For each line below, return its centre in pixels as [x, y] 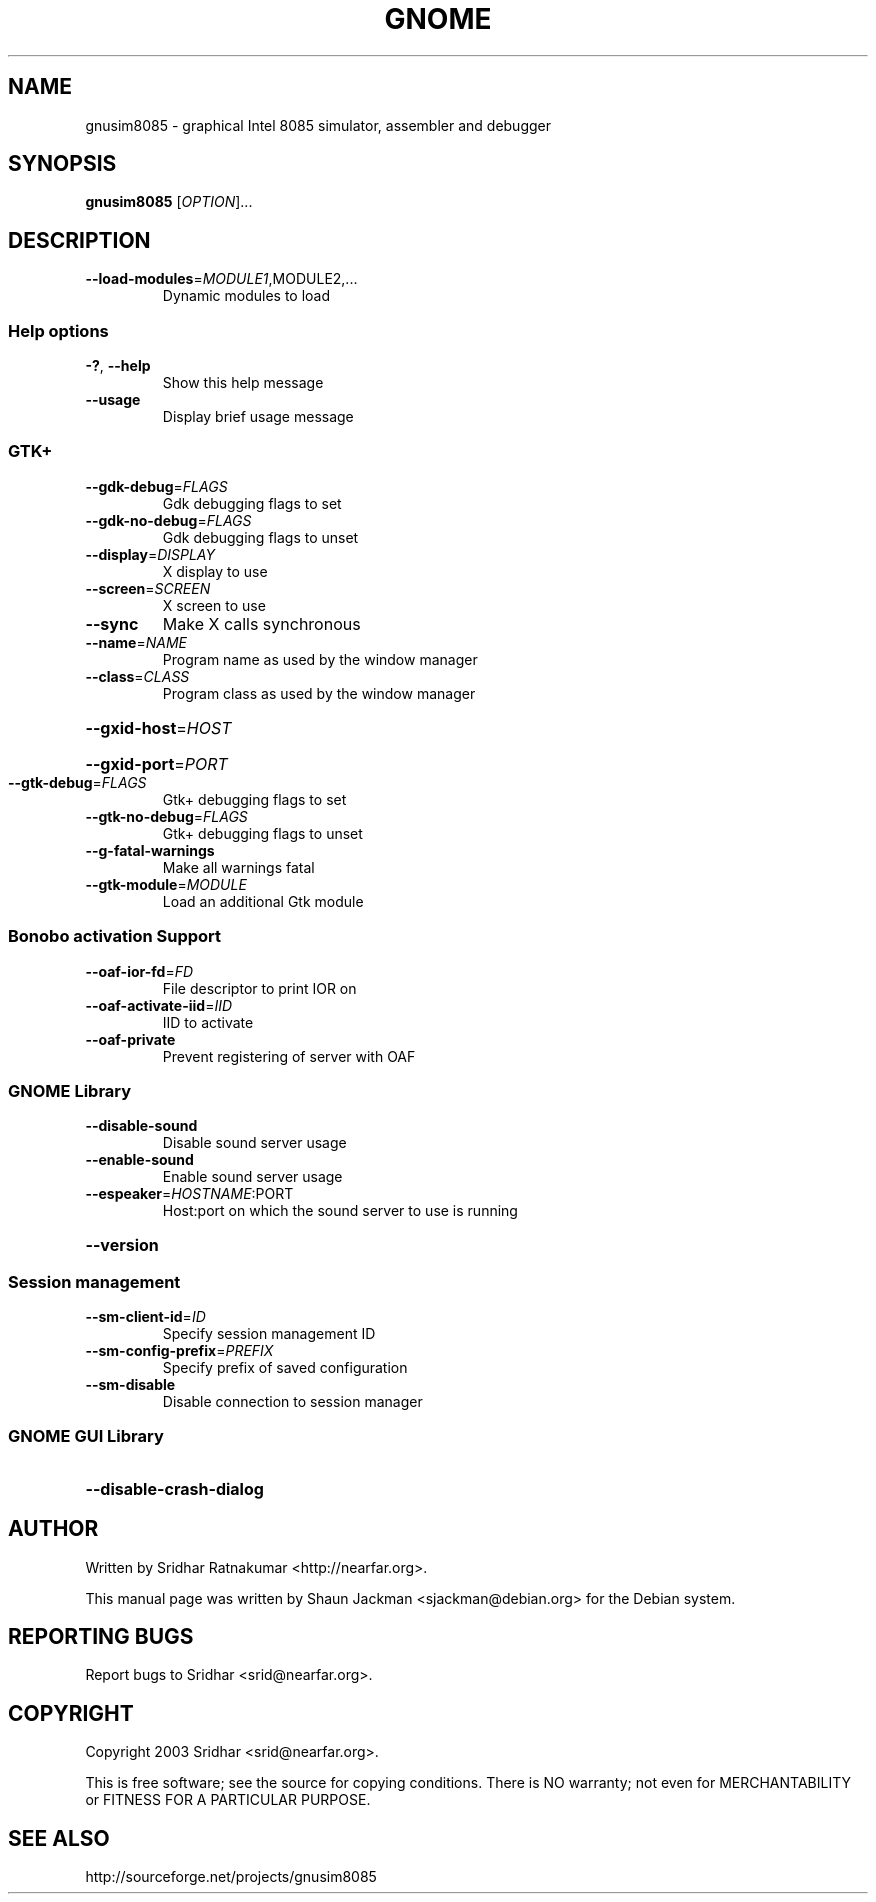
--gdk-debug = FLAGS [156, 486]
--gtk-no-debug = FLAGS [166, 816]
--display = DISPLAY [150, 554]
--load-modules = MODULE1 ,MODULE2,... [221, 279]
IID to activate [208, 1022]
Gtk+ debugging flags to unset [262, 833]
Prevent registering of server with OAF [289, 1056]
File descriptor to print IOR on [259, 988]
